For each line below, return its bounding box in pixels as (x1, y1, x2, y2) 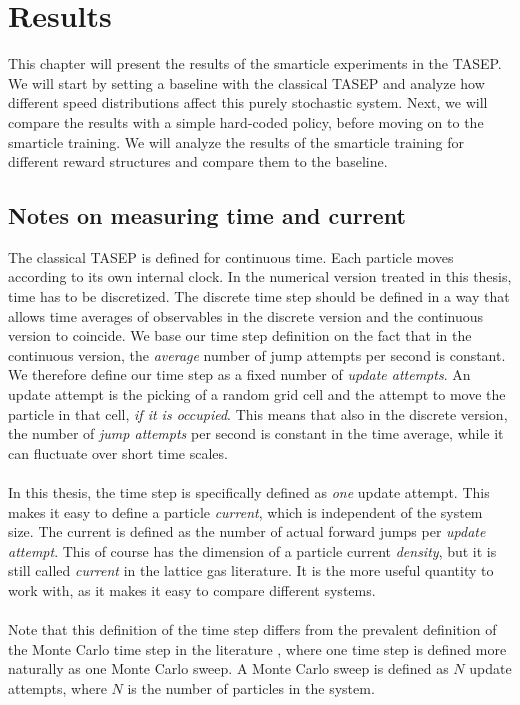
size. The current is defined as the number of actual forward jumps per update (8, 521, 486, 542)
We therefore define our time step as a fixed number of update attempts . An (8, 364, 471, 385)
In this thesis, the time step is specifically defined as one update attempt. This (8, 482, 490, 503)
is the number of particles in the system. (127, 677, 375, 698)
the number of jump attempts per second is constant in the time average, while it (8, 423, 504, 444)
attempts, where (8, 677, 107, 698)
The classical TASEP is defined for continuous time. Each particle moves (8, 246, 454, 267)
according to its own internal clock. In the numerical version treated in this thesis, (8, 266, 512, 287)
